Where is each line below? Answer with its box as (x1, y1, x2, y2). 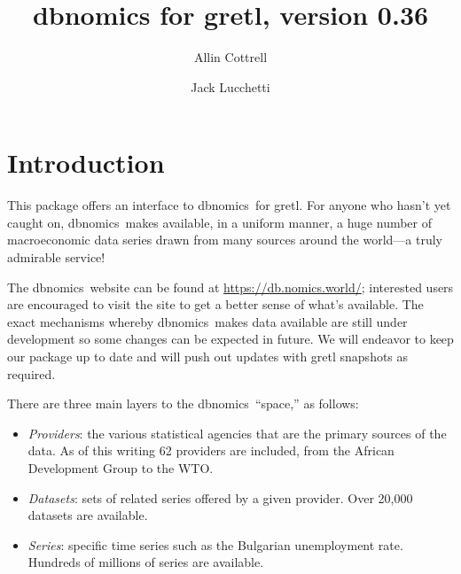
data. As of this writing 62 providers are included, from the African (27, 441, 395, 460)
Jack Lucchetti (191, 77, 270, 96)
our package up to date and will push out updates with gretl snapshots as (7, 347, 409, 365)
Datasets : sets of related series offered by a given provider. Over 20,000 (27, 488, 413, 507)
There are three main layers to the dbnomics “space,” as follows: (7, 394, 359, 413)
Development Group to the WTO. (27, 458, 214, 477)
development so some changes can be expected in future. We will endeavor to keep (7, 330, 454, 348)
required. (7, 364, 56, 383)
